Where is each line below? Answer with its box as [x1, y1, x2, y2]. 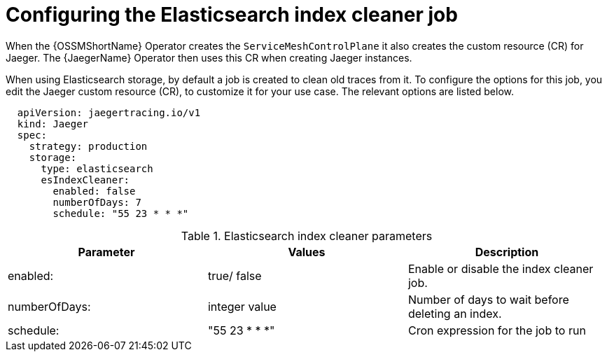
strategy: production [29, 140, 148, 152]
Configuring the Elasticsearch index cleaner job [6, 3, 458, 27]
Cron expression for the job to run [407, 323, 586, 337]
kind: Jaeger [17, 118, 89, 129]
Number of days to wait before [407, 292, 569, 307]
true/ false [207, 268, 262, 283]
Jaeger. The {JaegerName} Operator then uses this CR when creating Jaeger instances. [6, 51, 412, 64]
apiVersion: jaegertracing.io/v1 [17, 106, 201, 118]
